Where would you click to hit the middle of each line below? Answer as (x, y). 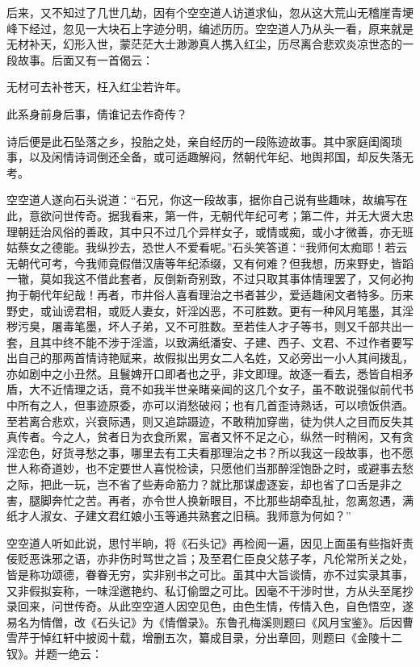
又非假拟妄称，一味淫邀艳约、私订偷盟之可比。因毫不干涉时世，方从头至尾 (204, 590)
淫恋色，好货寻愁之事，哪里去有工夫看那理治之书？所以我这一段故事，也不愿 (210, 452)
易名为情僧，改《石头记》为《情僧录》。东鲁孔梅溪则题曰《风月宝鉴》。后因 (204, 621)
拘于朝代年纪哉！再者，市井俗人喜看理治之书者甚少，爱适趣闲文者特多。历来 (210, 294)
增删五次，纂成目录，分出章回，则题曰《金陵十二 (272, 638)
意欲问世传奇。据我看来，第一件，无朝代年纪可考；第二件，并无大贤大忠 (221, 215)
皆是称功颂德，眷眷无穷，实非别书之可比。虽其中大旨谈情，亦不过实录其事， (210, 574)
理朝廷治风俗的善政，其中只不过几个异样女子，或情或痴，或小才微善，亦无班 (210, 231)
